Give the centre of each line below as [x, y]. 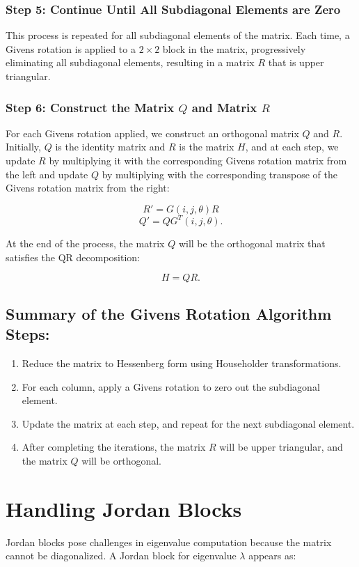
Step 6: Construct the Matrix [90, 107]
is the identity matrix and [110, 147]
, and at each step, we [292, 147]
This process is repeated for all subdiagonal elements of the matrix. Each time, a [178, 35]
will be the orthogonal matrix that [252, 243]
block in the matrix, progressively [234, 48]
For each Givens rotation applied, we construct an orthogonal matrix [152, 133]
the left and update [47, 174]
